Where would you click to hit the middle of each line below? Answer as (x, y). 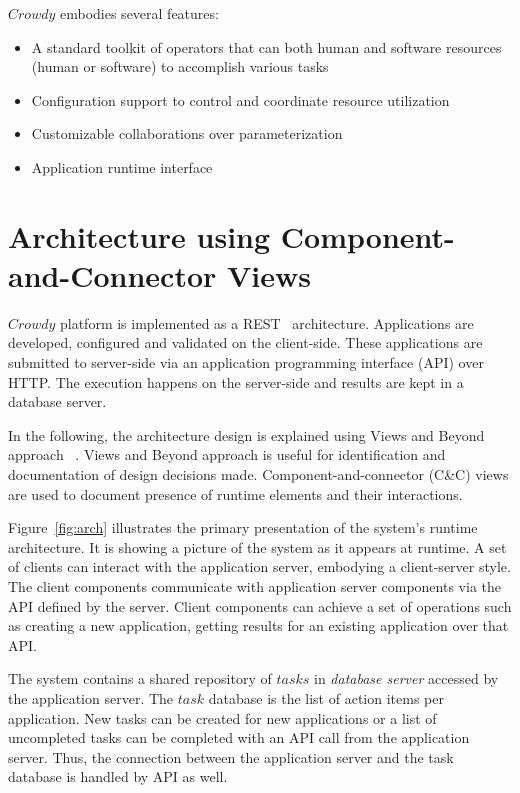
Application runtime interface (122, 166)
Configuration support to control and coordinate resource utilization (240, 99)
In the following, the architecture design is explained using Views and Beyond (246, 434)
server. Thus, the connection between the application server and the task (231, 756)
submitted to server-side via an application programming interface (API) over (246, 362)
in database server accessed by (406, 678)
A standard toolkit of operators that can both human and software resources (266, 46)
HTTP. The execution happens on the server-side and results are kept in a (236, 381)
